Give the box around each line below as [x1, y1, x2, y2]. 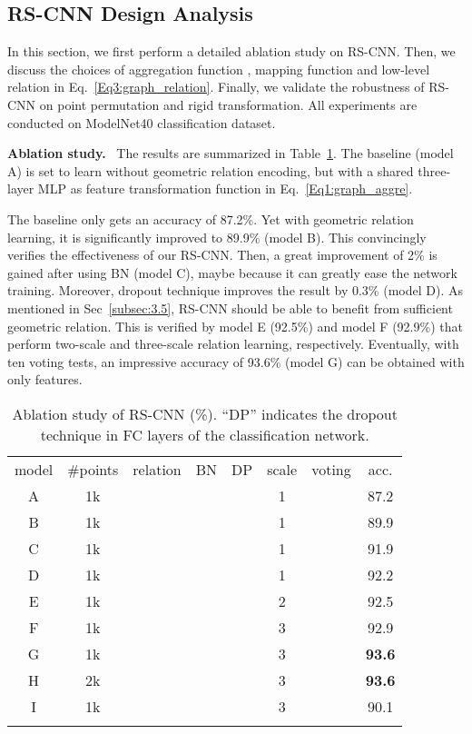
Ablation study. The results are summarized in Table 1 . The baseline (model [7, 144, 454, 163]
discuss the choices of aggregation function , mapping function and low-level [7, 59, 430, 78]
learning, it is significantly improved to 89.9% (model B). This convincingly [7, 227, 427, 246]
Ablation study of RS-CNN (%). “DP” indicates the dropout [12, 402, 398, 424]
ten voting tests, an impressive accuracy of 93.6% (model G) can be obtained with [7, 352, 465, 371]
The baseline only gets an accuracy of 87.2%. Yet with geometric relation [7, 209, 414, 228]
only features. [7, 370, 83, 389]
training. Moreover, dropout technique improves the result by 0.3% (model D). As [7, 281, 463, 300]
